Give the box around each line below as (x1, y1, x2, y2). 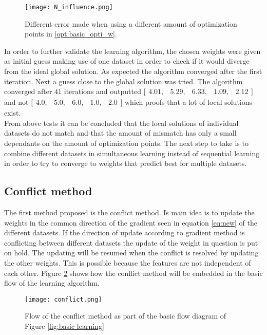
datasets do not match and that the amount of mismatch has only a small (4, 127, 237, 138)
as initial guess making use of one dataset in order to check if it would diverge (4, 55, 250, 66)
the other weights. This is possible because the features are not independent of (4, 257, 251, 268)
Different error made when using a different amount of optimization (25, 18, 237, 29)
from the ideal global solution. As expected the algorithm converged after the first (4, 66, 262, 77)
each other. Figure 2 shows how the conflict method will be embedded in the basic (4, 267, 263, 278)
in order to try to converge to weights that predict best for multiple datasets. (4, 158, 247, 169)
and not (4, 97, 29, 107)
